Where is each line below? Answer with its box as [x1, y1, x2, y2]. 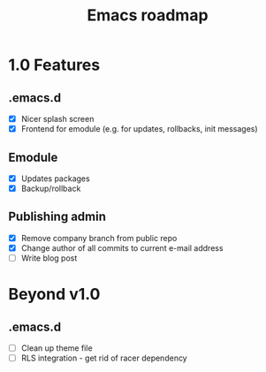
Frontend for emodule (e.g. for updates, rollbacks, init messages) [20, 124, 258, 134]
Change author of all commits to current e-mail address [20, 242, 224, 253]
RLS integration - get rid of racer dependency [20, 353, 187, 363]
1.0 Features [8, 55, 101, 75]
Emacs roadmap [87, 5, 209, 26]
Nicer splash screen [20, 114, 95, 124]
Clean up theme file [20, 343, 94, 353]
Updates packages [20, 173, 90, 184]
